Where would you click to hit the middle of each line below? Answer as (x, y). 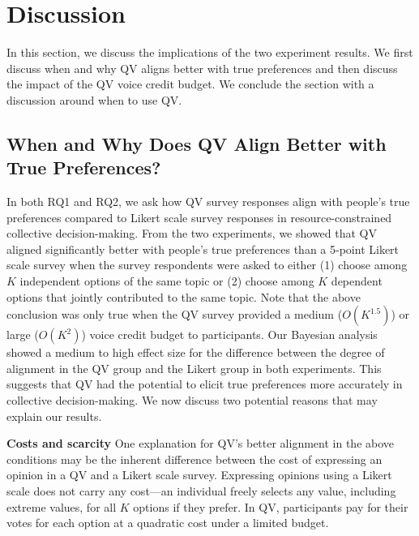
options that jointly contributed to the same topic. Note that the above (184, 296)
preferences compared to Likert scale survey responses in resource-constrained (199, 217)
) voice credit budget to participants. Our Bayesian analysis (229, 334)
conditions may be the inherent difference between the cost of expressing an (195, 459)
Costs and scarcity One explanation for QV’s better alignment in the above (201, 443)
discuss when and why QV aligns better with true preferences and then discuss (202, 68)
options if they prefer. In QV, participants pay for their (271, 506)
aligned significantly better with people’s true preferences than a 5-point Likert (203, 249)
